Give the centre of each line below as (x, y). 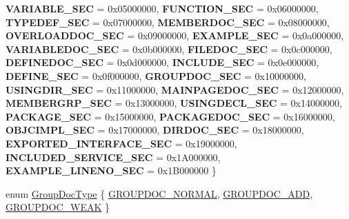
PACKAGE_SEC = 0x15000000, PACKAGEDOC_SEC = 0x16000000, (170, 116)
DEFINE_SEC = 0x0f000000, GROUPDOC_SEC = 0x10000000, (156, 75)
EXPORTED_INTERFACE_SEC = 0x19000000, (121, 143)
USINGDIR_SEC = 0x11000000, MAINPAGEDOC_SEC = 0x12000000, (175, 89)
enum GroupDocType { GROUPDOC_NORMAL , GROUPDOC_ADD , (159, 193)
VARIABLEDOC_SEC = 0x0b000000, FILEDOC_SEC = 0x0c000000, (169, 49)
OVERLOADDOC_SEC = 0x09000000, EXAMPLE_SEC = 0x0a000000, (175, 35)
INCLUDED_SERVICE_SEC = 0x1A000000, (113, 157)
